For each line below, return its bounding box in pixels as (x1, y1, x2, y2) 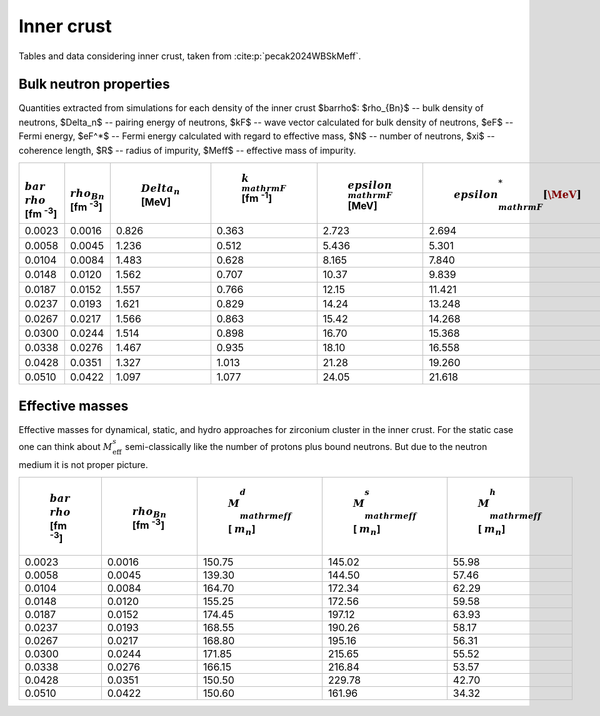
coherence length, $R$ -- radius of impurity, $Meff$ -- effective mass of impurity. (18, 144, 357, 156)
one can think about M (18, 441, 113, 453)
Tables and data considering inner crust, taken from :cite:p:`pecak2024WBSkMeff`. (18, 50, 362, 62)
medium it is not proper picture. (18, 458, 149, 470)
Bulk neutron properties (18, 76, 170, 93)
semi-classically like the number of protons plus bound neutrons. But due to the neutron (125, 441, 488, 453)
